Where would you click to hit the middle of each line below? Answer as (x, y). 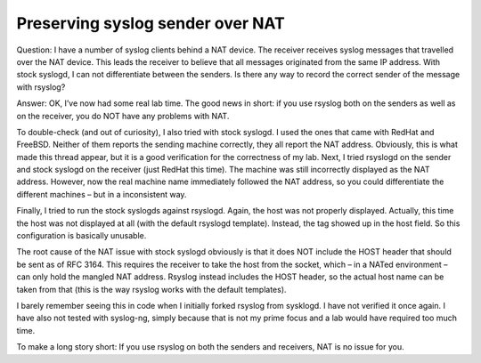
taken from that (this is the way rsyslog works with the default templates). (151, 289)
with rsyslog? (41, 87)
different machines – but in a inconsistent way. (102, 194)
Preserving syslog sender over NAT (151, 23)
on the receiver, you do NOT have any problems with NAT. (123, 116)
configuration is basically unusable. (82, 236)
